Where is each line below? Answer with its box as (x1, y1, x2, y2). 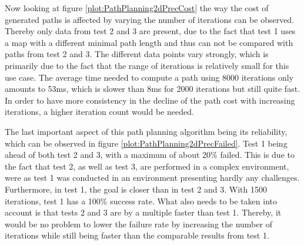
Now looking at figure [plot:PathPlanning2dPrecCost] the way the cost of (5, 2, 269, 14)
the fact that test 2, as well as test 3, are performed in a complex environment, (5, 160, 289, 172)
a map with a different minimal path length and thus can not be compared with (5, 36, 293, 48)
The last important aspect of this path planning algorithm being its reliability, (5, 125, 288, 137)
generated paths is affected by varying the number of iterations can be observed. (5, 13, 295, 25)
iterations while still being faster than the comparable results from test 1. (5, 229, 269, 241)
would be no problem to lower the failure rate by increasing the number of (5, 217, 272, 230)
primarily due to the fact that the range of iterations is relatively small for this (5, 59, 289, 71)
